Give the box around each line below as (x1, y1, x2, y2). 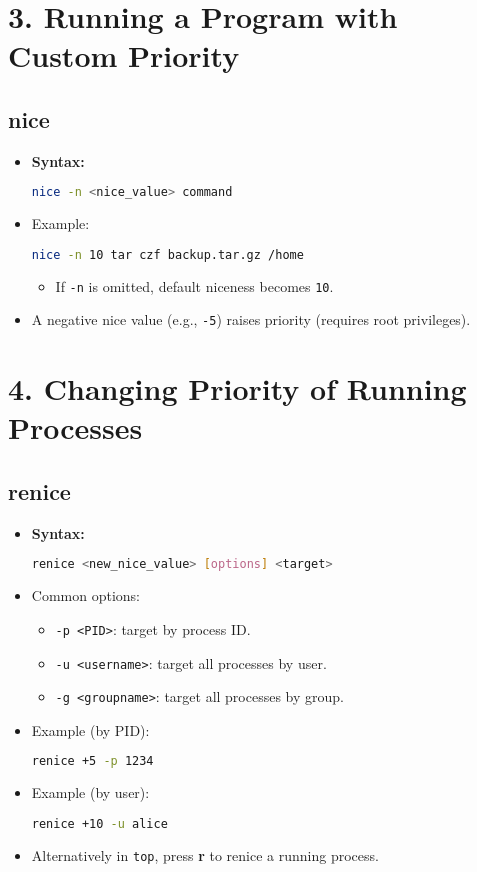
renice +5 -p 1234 (31, 754, 154, 769)
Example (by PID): (31, 719, 150, 740)
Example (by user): (31, 782, 150, 803)
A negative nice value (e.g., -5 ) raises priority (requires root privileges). (31, 309, 471, 330)
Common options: (31, 585, 140, 606)
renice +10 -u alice (31, 816, 168, 831)
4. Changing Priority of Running (8, 368, 467, 409)
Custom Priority (8, 35, 240, 76)
